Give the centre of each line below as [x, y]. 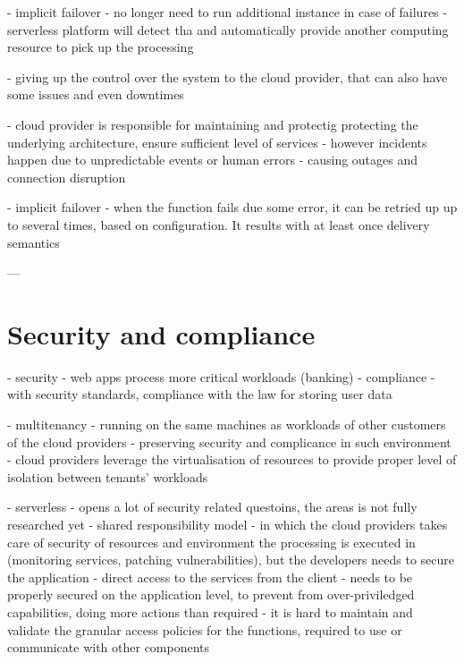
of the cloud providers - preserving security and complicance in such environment [229, 441]
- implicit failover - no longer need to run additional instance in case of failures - [227, 12]
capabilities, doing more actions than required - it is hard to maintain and [210, 611]
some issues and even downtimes [96, 94]
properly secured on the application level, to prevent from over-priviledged [211, 594]
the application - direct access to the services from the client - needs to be [210, 577]
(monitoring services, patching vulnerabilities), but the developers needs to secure [231, 560]
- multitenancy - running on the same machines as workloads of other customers [227, 424]
